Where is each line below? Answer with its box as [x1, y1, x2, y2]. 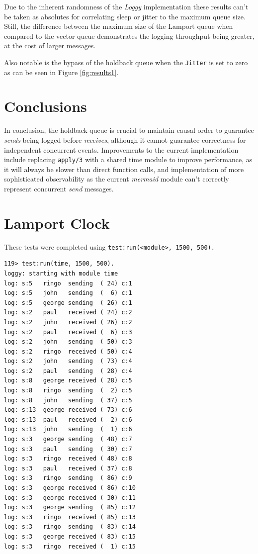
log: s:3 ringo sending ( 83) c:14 [4, 523, 136, 531]
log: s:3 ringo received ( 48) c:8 [4, 455, 132, 462]
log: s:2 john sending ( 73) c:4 [4, 358, 132, 365]
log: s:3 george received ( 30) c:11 [4, 494, 136, 501]
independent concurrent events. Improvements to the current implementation [4, 144, 239, 155]
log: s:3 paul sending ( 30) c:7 [4, 445, 132, 453]
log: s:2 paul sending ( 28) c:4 [4, 367, 132, 374]
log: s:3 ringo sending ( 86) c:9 [4, 474, 132, 482]
